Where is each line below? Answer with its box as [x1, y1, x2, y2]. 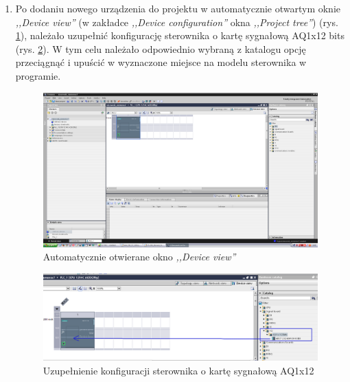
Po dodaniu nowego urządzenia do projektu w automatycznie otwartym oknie [15, 1, 341, 15]
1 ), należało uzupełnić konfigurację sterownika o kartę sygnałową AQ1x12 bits [15, 28, 345, 43]
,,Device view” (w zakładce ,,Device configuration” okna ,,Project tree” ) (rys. [15, 14, 338, 29]
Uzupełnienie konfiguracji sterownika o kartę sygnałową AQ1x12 [43, 363, 314, 377]
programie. [15, 68, 61, 82]
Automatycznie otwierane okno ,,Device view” [43, 249, 236, 264]
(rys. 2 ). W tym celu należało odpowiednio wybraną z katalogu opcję [15, 41, 306, 56]
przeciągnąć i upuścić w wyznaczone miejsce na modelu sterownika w [15, 55, 307, 69]
